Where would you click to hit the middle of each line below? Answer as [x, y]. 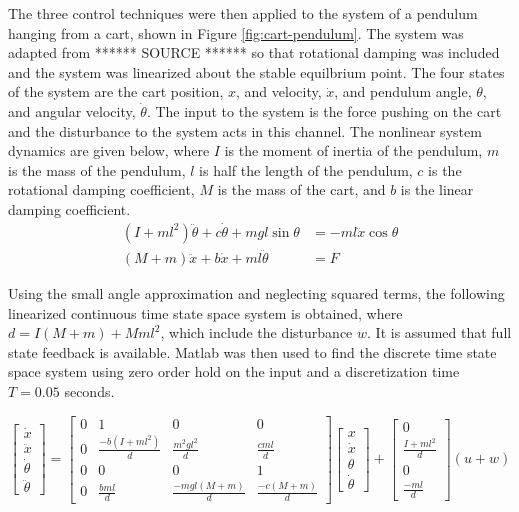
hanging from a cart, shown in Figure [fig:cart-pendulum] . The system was [236, 32]
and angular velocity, [72, 110]
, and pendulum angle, [403, 91]
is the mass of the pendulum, [97, 169]
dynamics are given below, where [109, 150]
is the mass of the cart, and [301, 189]
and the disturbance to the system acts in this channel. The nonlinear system [245, 130]
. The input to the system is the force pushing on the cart [324, 110]
